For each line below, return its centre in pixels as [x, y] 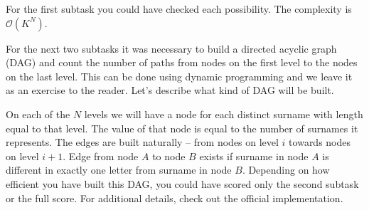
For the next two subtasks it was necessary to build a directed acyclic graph [171, 48]
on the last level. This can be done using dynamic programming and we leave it [179, 76]
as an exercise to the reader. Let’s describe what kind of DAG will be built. [170, 90]
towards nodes [320, 142]
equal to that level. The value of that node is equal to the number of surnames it [182, 128]
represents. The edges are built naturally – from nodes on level [142, 142]
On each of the [38, 114]
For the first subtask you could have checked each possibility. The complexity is [179, 9]
